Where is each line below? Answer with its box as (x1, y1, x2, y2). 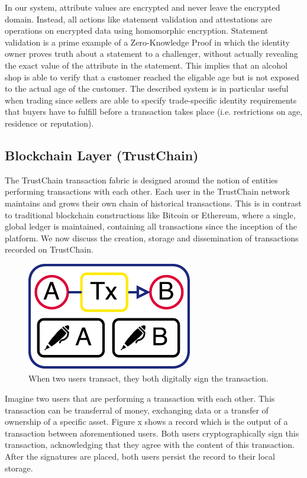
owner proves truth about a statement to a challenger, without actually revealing (5, 47, 298, 60)
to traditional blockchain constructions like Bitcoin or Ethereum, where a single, (5, 208, 296, 221)
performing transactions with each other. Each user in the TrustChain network (5, 185, 290, 198)
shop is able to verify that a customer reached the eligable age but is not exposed (5, 70, 299, 83)
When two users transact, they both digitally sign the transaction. (28, 372, 269, 385)
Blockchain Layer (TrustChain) (5, 146, 199, 164)
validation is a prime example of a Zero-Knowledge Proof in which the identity (5, 35, 290, 48)
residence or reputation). (5, 117, 94, 129)
